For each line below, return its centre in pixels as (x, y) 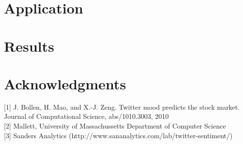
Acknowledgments (65, 83)
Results (29, 46)
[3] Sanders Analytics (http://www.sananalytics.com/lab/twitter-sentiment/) (118, 135)
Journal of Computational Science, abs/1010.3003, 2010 (86, 116)
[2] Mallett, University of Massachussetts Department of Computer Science (115, 126)
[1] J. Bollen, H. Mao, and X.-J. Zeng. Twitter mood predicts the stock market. (122, 107)
